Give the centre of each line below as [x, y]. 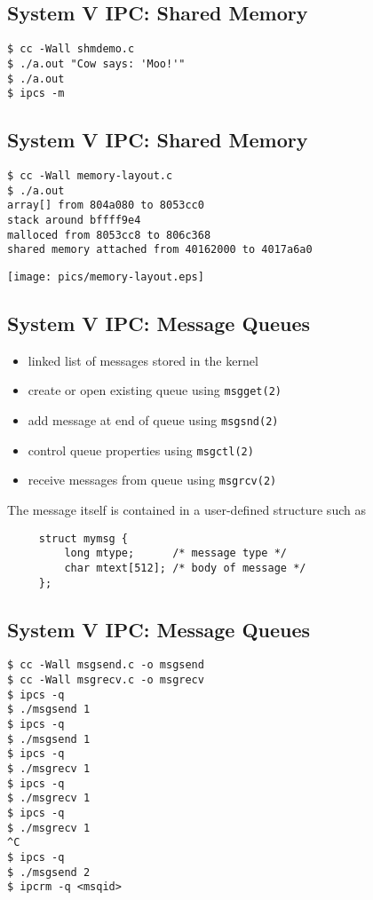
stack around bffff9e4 [74, 220]
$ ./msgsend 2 [49, 872]
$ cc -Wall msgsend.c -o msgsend [106, 665]
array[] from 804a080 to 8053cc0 [106, 205]
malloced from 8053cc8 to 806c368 [109, 235]
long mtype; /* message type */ [175, 553]
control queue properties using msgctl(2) [141, 450]
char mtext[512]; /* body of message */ [185, 568]
